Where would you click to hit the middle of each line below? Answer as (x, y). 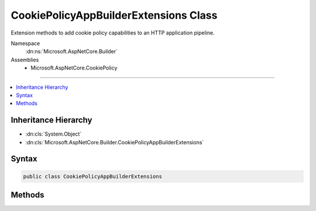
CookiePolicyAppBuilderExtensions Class (114, 15)
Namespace (25, 43)
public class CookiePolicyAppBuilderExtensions (92, 176)
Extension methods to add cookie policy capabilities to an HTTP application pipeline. (113, 33)
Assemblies (25, 60)
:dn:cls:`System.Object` (54, 134)
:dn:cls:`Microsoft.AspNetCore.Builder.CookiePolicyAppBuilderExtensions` (115, 142)
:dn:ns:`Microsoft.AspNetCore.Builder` (72, 51)
